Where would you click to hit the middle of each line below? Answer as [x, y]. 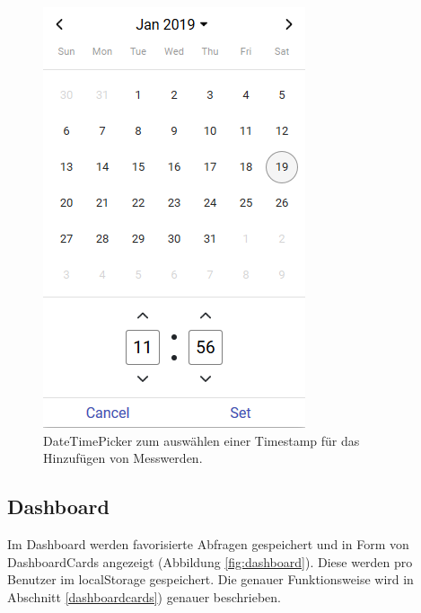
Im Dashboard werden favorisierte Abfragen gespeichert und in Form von [208, 543]
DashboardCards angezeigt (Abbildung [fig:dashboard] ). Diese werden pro [210, 561]
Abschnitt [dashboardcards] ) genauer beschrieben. [145, 596]
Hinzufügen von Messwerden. [123, 458]
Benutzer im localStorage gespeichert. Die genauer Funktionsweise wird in [210, 579]
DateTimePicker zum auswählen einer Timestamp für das [202, 440]
